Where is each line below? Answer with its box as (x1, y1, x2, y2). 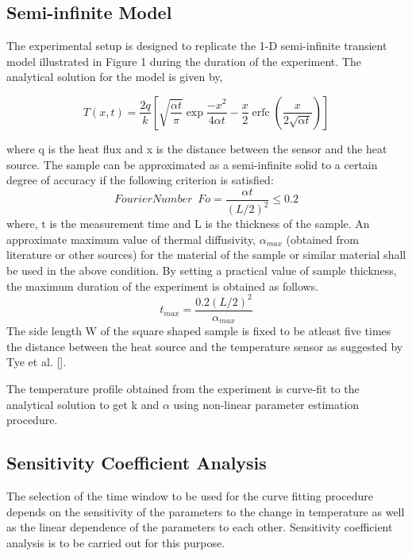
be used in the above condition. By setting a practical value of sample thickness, (6, 261, 397, 278)
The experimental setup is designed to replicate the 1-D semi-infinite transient (6, 37, 387, 54)
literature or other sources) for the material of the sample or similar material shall (6, 246, 406, 263)
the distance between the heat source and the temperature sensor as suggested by (6, 338, 403, 354)
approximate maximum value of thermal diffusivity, (6, 230, 256, 247)
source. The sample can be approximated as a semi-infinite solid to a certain (6, 156, 378, 172)
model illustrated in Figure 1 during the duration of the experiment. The (6, 52, 361, 69)
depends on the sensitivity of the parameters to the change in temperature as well (6, 503, 405, 519)
